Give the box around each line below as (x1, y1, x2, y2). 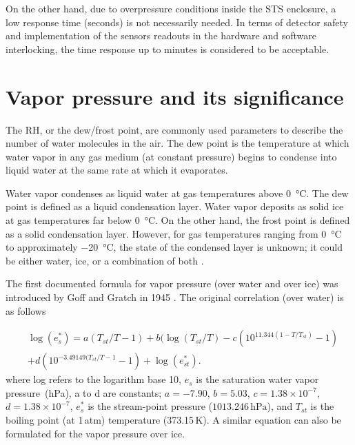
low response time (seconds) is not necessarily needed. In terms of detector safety (6, 14, 348, 29)
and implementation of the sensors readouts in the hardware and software (6, 28, 316, 43)
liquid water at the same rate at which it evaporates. (6, 163, 228, 177)
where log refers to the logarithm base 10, (6, 372, 182, 386)
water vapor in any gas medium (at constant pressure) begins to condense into (6, 149, 337, 163)
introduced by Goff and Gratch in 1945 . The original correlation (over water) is (6, 290, 344, 304)
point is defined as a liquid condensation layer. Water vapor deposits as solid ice (6, 199, 344, 214)
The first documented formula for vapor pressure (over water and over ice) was (6, 276, 338, 291)
